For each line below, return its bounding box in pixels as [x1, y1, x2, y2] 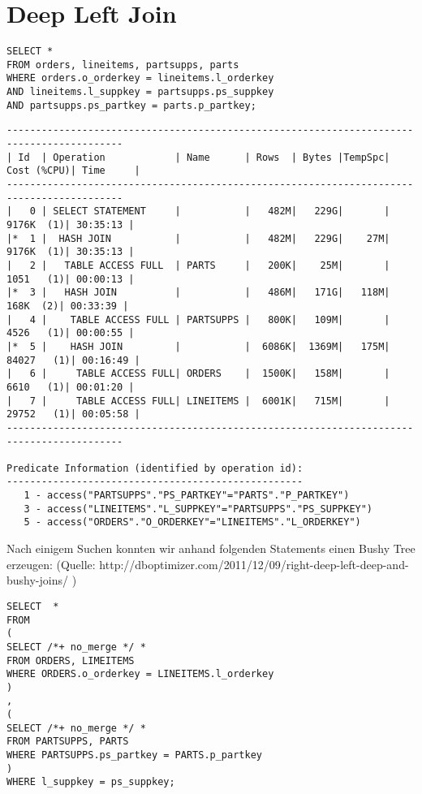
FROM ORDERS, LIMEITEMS [6, 654, 135, 667]
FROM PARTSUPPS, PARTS [6, 736, 129, 748]
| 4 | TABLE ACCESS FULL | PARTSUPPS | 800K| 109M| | [6, 313, 390, 326]
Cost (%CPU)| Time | [6, 165, 140, 177]
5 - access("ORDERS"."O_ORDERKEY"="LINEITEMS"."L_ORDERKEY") [24, 516, 361, 529]
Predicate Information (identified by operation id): [6, 462, 304, 474]
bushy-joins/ [6, 572, 69, 589]
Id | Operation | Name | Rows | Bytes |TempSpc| [18, 151, 390, 163]
